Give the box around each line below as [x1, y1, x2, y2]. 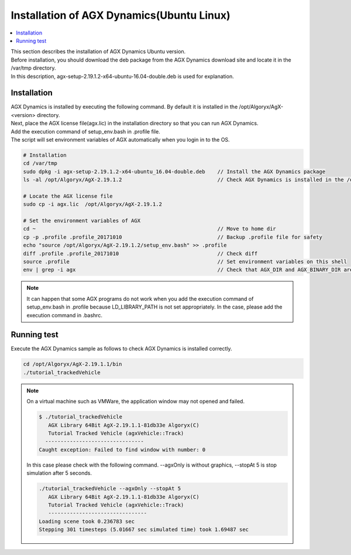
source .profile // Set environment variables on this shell [23, 258, 347, 265]
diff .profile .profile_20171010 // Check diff [23, 250, 258, 257]
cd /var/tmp [23, 160, 58, 167]
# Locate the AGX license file [23, 193, 113, 199]
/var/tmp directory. [11, 64, 56, 71]
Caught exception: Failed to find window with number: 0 [39, 446, 206, 453]
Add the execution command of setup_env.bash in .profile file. [11, 128, 160, 135]
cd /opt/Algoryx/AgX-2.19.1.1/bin [23, 361, 122, 368]
